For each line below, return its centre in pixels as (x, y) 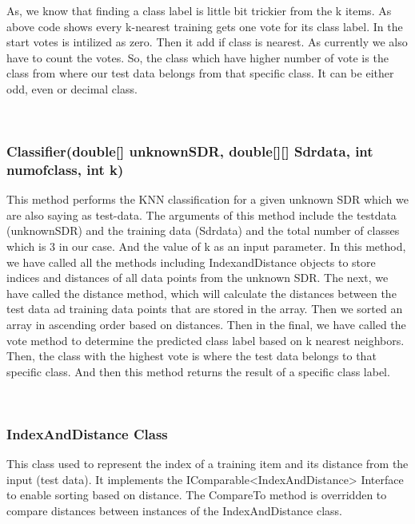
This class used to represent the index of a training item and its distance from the (207, 464)
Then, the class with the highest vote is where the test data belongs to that (192, 356)
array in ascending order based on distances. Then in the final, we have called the (206, 325)
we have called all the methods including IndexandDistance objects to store (191, 262)
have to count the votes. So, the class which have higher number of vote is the (198, 57)
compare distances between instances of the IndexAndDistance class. (174, 511)
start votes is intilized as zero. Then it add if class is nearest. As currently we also (207, 42)
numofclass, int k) (65, 169)
